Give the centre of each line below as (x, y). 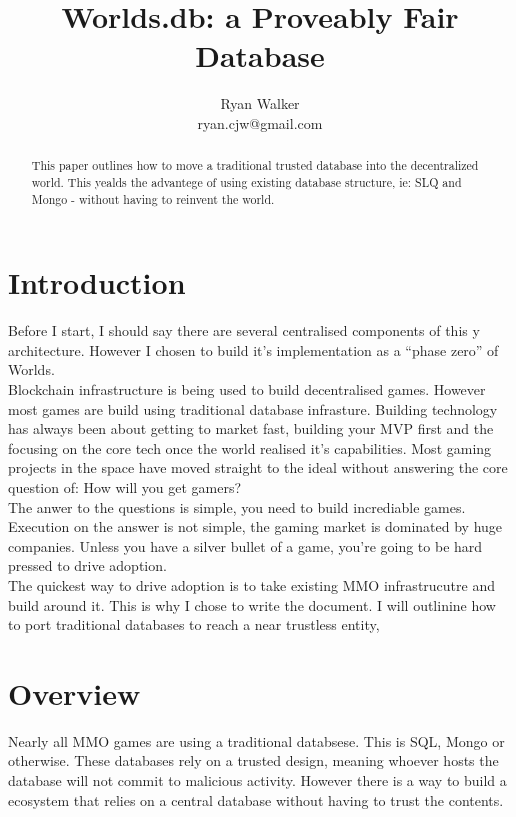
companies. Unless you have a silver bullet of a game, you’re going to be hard (245, 545)
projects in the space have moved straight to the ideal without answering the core (258, 467)
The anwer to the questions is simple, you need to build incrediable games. (237, 506)
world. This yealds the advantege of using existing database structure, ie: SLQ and (246, 181)
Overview (74, 692)
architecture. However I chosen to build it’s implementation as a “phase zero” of (253, 349)
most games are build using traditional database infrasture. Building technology (253, 408)
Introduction (97, 282)
